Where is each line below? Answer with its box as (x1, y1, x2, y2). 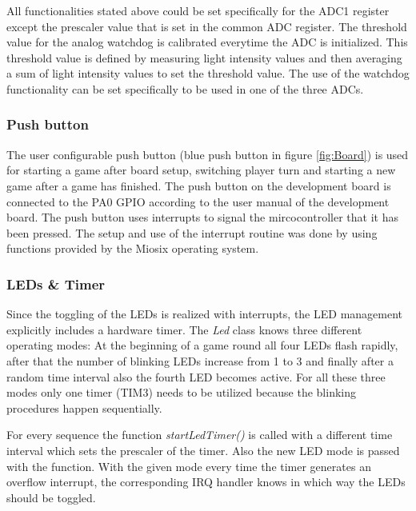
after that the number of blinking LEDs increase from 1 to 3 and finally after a (6, 352, 394, 369)
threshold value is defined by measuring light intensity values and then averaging (6, 49, 402, 66)
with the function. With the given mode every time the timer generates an (6, 457, 371, 474)
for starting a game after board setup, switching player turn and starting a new (6, 162, 396, 178)
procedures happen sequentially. (6, 399, 162, 416)
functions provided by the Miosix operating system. (6, 240, 259, 257)
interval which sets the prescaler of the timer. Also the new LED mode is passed (6, 441, 400, 458)
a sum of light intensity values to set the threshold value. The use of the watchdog (6, 65, 410, 82)
